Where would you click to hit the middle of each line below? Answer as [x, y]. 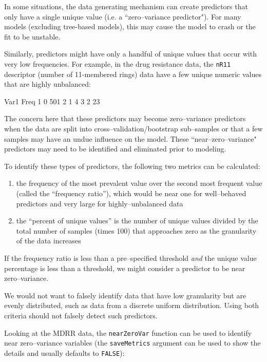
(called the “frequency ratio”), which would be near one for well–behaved [131, 193]
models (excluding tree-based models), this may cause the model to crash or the [130, 26]
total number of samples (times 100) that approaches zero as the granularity [136, 230]
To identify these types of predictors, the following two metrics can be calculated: [132, 166]
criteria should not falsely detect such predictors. [81, 315]
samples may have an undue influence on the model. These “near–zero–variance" [130, 138]
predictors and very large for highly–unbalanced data [100, 203]
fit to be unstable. [32, 36]
